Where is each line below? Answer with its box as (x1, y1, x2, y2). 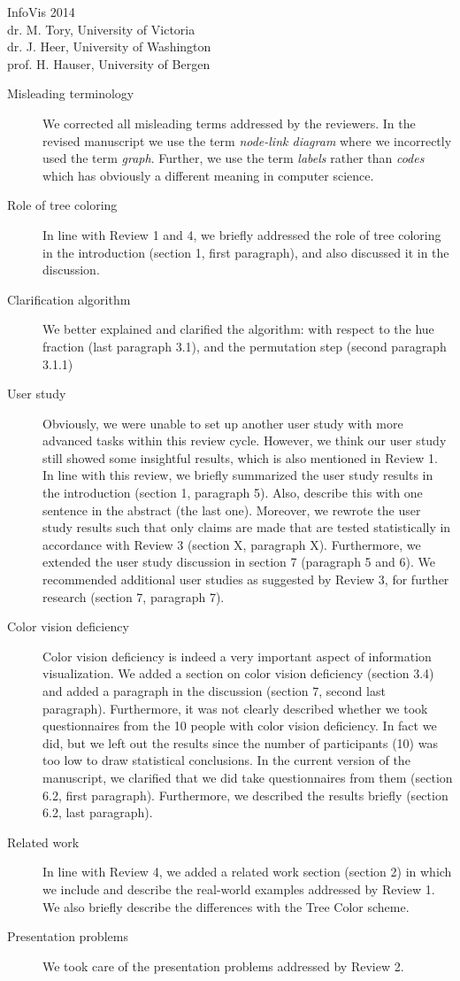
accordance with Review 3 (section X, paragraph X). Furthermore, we (42, 535, 421, 553)
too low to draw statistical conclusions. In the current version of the (42, 751, 410, 769)
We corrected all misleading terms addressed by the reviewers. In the (42, 113, 416, 132)
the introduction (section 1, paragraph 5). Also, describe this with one (42, 483, 423, 502)
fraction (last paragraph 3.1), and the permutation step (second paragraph (42, 336, 447, 355)
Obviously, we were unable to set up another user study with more (42, 413, 403, 432)
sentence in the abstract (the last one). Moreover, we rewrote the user (42, 500, 421, 519)
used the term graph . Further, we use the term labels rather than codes (42, 149, 425, 167)
